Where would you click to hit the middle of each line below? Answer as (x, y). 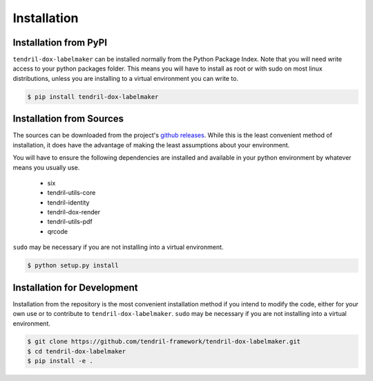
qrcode (58, 231)
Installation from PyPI (60, 43)
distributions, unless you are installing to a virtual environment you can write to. (125, 78)
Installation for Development (75, 287)
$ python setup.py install (73, 266)
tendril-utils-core (71, 193)
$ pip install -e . (60, 361)
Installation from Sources (68, 119)
